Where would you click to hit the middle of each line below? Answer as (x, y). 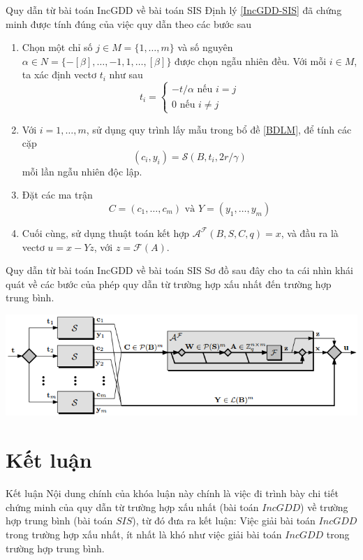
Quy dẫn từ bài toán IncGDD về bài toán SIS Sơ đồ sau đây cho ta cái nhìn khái (180, 270)
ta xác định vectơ (59, 74)
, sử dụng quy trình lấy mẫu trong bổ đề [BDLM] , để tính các (219, 129)
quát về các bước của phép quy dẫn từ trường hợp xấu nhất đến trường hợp (169, 283)
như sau (126, 74)
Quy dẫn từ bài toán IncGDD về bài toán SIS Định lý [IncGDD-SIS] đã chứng (174, 10)
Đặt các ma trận (57, 195)
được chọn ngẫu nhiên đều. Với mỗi (251, 60)
